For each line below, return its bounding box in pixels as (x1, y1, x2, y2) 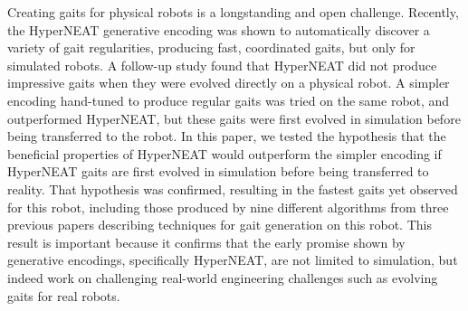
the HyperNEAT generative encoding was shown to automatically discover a (7, 20, 430, 39)
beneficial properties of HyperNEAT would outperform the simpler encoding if (7, 144, 442, 163)
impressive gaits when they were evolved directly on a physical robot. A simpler (7, 73, 450, 92)
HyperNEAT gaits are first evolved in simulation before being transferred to (7, 162, 429, 181)
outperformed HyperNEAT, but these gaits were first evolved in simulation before (7, 108, 461, 127)
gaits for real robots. (7, 286, 120, 305)
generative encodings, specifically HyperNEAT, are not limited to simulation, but (7, 250, 458, 269)
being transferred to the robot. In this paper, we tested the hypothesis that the (7, 127, 446, 146)
